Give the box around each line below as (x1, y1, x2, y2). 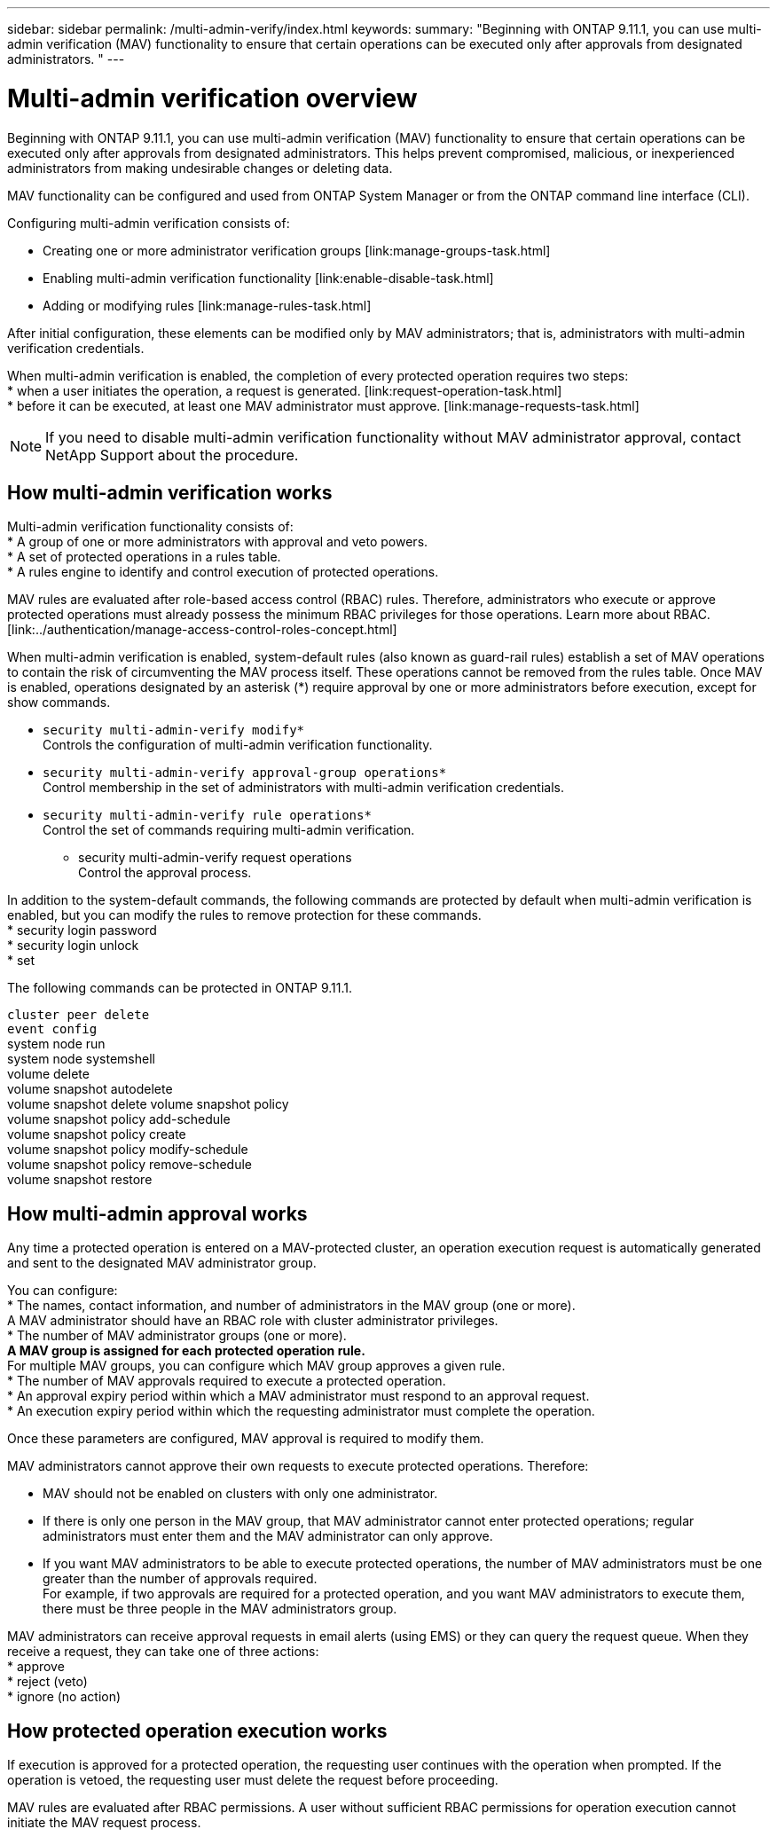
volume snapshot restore (7, 1172, 153, 1188)
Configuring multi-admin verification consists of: (7, 215, 290, 231)
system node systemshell (7, 1051, 155, 1067)
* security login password (7, 922, 157, 938)
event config (7, 1022, 98, 1037)
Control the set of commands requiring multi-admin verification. (43, 822, 415, 838)
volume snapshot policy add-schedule (7, 1111, 231, 1127)
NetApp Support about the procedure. (45, 445, 299, 464)
